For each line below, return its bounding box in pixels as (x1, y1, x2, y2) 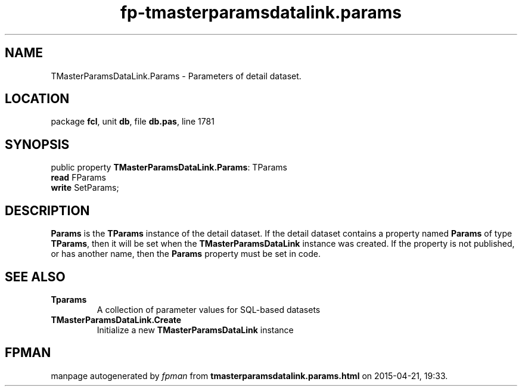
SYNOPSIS (5, 136, 70, 152)
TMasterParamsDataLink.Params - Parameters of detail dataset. (51, 70, 302, 81)
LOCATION (5, 91, 70, 107)
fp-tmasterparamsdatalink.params (120, 2, 402, 23)
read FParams (51, 172, 106, 183)
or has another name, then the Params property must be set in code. (51, 249, 321, 259)
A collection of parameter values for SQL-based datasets (97, 304, 321, 315)
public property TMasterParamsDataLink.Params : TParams (51, 162, 287, 173)
